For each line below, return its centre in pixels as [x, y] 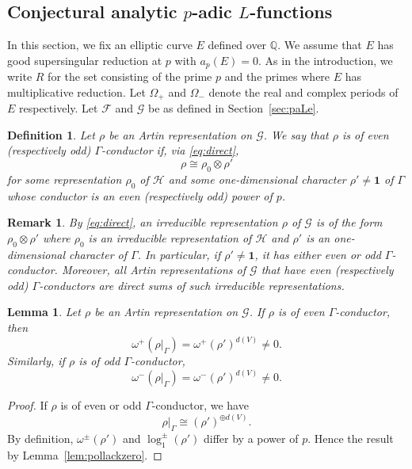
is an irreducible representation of [170, 237]
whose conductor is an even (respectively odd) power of [140, 195]
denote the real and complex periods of [303, 92]
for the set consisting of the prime [130, 76]
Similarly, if [36, 361]
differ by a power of [251, 438]
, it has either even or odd [318, 254]
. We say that [296, 134]
